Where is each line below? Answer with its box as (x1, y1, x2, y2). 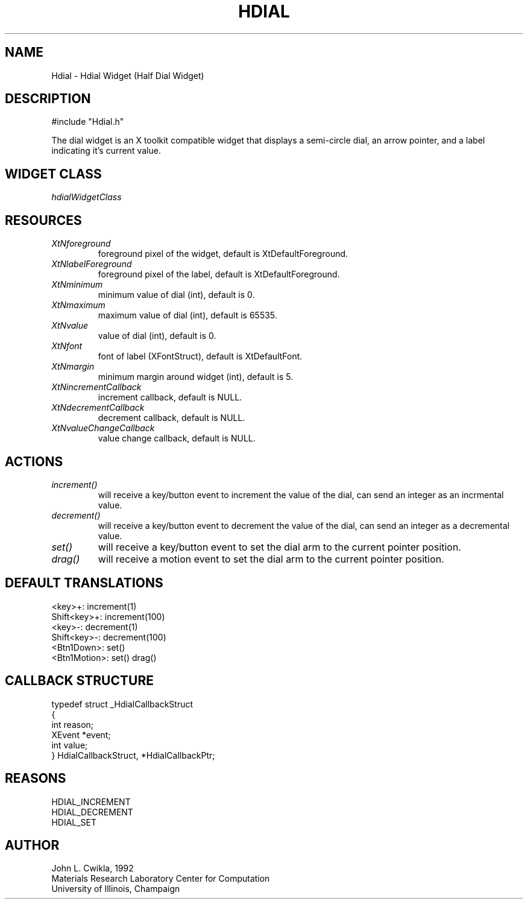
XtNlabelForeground (51, 259, 132, 270)
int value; (51, 739, 88, 750)
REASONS (5, 771, 66, 786)
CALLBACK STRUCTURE (5, 673, 154, 689)
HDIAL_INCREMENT (51, 796, 131, 807)
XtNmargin (51, 361, 95, 372)
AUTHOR (5, 837, 60, 853)
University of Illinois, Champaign (51, 883, 180, 894)
